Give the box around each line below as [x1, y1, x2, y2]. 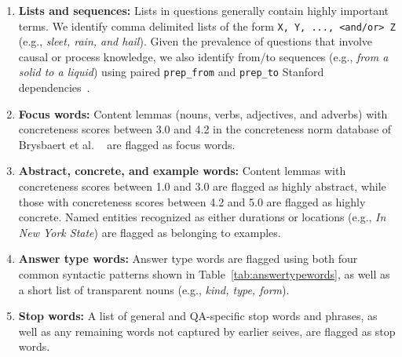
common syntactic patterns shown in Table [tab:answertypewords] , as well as [18, 266, 390, 282]
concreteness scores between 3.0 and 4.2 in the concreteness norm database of [18, 121, 392, 137]
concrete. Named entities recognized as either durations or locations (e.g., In [18, 209, 386, 225]
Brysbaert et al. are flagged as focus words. [18, 136, 236, 152]
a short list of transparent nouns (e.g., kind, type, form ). [18, 281, 290, 297]
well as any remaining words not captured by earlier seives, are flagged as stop [18, 322, 396, 339]
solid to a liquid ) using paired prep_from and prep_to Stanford [18, 64, 324, 80]
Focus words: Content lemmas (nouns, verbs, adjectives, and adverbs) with [18, 105, 388, 122]
